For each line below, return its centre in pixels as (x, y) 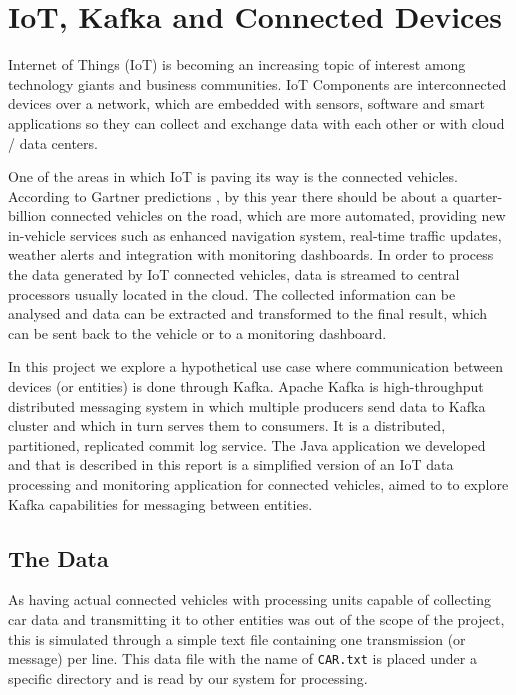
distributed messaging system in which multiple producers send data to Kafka (247, 405)
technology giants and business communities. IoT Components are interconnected (257, 83)
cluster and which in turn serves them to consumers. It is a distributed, (227, 425)
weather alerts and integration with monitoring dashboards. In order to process (251, 254)
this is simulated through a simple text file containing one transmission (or (237, 638)
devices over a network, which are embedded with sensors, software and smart (247, 103)
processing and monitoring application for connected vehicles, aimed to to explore (258, 484)
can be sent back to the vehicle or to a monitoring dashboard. (197, 332)
